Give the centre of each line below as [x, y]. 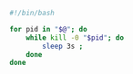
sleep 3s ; [63, 46]
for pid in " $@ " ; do [49, 29]
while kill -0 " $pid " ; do [75, 37]
